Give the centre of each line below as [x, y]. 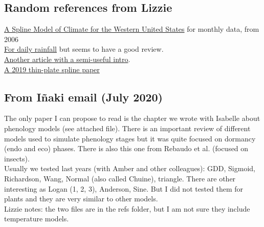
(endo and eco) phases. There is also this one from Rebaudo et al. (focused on [126, 148]
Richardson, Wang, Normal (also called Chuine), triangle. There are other [120, 178]
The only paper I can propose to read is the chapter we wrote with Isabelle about [132, 118]
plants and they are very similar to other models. [81, 199]
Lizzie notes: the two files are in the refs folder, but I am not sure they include [127, 208]
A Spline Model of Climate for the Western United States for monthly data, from [132, 29]
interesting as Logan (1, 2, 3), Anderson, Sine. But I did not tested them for [124, 188]
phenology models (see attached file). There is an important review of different [127, 128]
